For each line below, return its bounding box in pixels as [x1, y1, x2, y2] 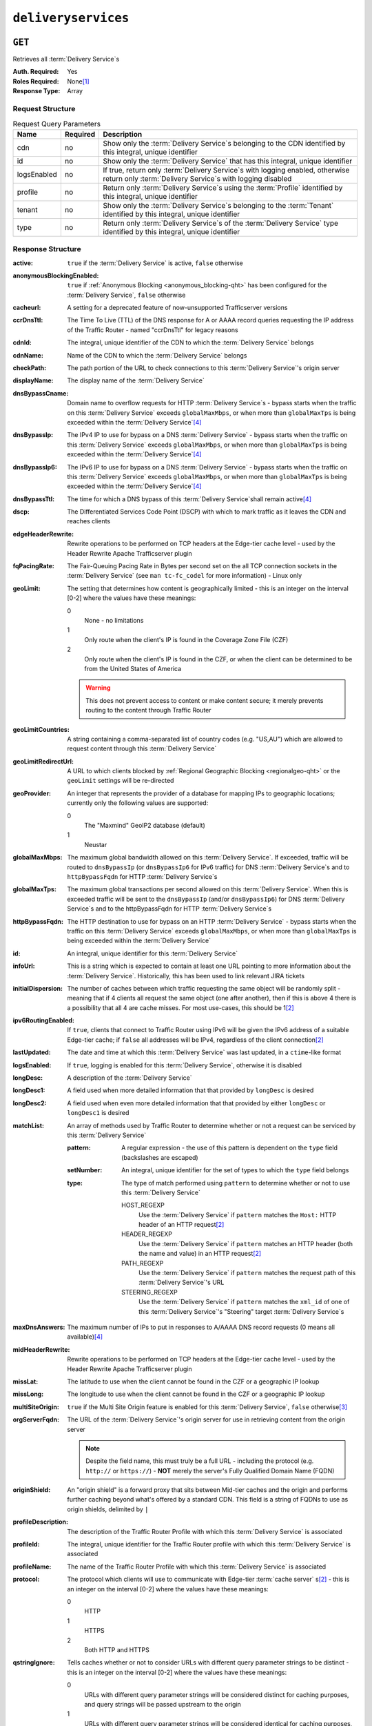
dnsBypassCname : [12, 389, 69, 397]
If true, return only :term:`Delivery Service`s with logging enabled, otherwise [103, 165, 350, 175]
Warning [85, 683, 111, 692]
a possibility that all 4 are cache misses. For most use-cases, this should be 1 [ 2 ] [67, 1003, 294, 1011]
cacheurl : [12, 304, 41, 312]
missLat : [12, 1377, 39, 1386]
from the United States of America [84, 664, 182, 672]
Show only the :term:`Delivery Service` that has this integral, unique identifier [103, 156, 353, 166]
